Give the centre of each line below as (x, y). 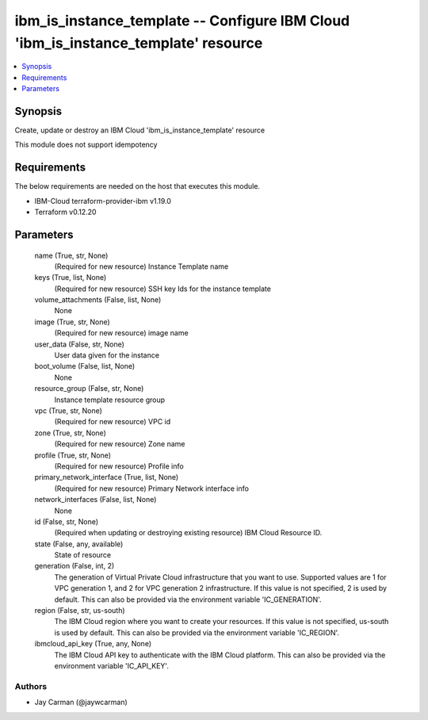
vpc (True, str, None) (69, 410)
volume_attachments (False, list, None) (98, 300)
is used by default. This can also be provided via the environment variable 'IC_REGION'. (197, 632)
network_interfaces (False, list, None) (96, 500)
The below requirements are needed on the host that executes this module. (138, 186)
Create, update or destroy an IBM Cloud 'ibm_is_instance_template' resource (140, 130)
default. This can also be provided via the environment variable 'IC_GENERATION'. (188, 599)
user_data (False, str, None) (79, 344)
